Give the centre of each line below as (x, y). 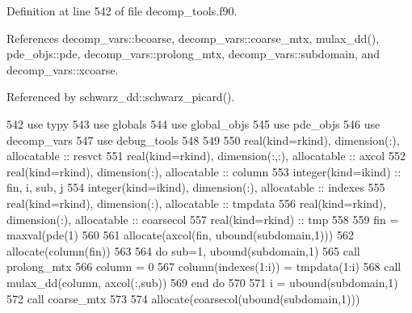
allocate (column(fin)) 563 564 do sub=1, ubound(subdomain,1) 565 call (183, 250)
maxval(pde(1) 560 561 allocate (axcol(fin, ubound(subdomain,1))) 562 (180, 235)
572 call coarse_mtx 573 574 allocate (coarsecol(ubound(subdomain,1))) (183, 298)
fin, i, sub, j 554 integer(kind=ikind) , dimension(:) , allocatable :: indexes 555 (196, 187)
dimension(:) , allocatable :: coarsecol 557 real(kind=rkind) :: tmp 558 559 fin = (203, 219)
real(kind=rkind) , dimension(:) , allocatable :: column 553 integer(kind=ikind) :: (204, 171)
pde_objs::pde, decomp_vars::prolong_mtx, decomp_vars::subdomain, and (193, 54)
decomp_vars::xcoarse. (63, 69)
